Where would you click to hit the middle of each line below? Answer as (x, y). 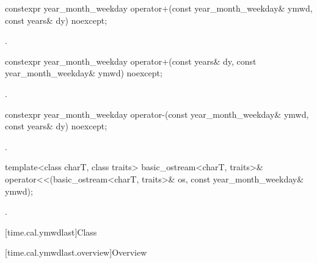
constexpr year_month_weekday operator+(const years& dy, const (131, 61)
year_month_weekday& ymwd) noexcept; (84, 73)
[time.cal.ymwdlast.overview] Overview (76, 252)
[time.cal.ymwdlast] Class (51, 232)
